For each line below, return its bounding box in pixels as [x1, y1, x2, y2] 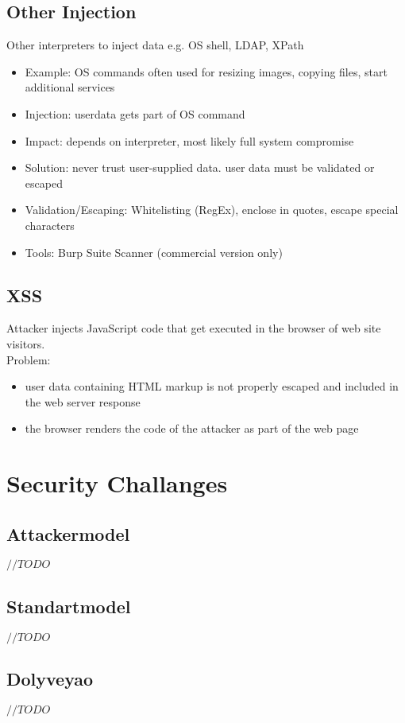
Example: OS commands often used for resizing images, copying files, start [25, 63, 388, 80]
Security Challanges [6, 467, 228, 499]
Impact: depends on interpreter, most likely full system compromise [25, 132, 354, 149]
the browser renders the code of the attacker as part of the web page [25, 420, 359, 437]
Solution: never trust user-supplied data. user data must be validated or [25, 159, 375, 176]
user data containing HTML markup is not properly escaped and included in [25, 378, 399, 395]
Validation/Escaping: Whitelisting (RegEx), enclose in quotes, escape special [25, 201, 399, 218]
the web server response [25, 393, 141, 410]
